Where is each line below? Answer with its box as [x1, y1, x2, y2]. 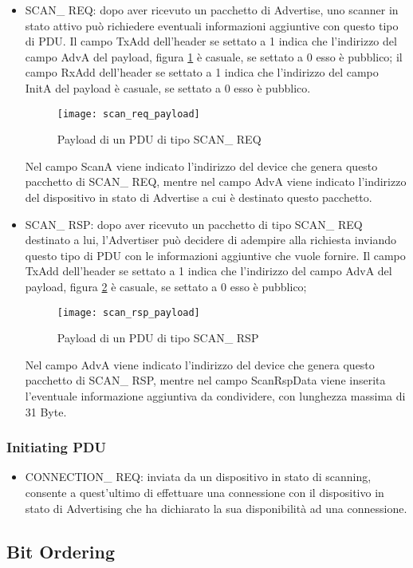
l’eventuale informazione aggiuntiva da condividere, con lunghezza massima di [25, 388, 406, 404]
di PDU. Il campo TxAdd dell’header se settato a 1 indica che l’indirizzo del [25, 33, 397, 49]
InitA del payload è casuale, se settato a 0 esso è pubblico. [25, 79, 311, 96]
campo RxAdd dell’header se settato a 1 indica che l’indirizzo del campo [25, 64, 379, 81]
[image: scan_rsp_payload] [57, 306, 200, 318]
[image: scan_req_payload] [57, 108, 200, 120]
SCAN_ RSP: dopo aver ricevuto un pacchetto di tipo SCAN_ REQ [25, 215, 363, 232]
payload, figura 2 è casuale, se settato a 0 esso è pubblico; [25, 278, 307, 294]
